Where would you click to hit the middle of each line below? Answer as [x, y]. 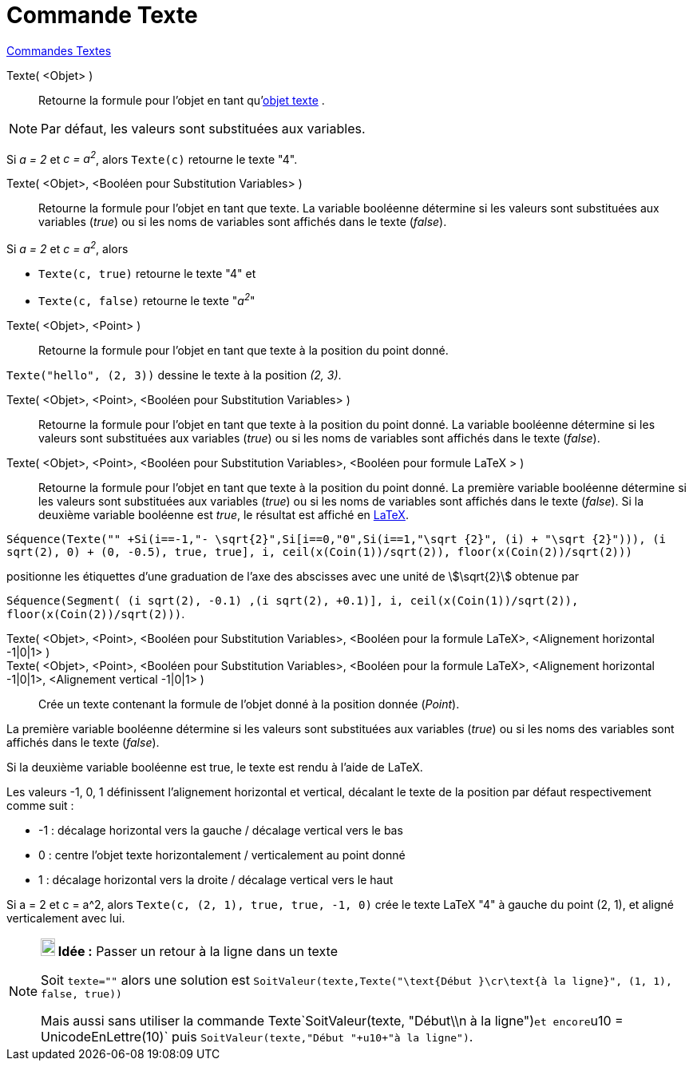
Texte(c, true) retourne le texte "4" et [147, 274]
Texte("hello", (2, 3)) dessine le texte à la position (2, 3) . [174, 375]
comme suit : [40, 805]
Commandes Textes [59, 50]
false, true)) [81, 994]
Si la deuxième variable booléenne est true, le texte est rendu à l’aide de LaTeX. [215, 767]
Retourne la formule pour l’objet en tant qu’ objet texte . [182, 100]
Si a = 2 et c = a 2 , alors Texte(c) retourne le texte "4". [152, 158]
